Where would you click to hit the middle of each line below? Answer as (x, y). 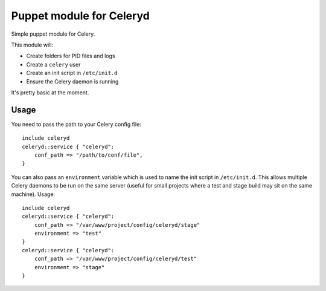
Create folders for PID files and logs (71, 56)
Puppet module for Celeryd (81, 16)
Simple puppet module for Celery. (53, 34)
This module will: (32, 45)
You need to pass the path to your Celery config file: (76, 124)
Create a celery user (53, 64)
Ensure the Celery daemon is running (72, 81)
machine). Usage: (33, 194)
